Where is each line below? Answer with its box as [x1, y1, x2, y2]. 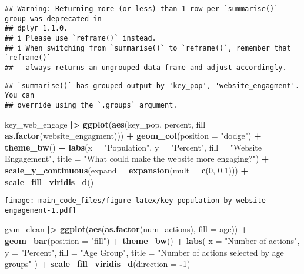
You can [5, 91, 35, 100]
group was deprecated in [5, 14, 102, 23]
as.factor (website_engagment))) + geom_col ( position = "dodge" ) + [5, 129, 262, 142]
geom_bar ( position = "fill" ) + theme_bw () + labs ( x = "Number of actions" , [5, 235, 300, 247]
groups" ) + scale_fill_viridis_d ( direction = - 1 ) [5, 258, 191, 270]
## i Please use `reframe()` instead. [5, 34, 156, 42]
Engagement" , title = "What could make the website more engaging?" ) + [5, 152, 269, 165]
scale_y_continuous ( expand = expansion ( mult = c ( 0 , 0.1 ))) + [5, 163, 248, 176]
